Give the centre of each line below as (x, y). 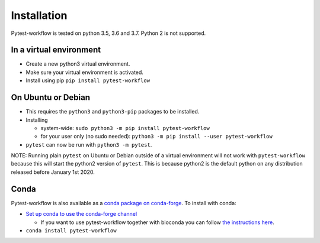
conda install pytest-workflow (71, 230)
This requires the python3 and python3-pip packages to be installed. (113, 112)
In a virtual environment (56, 50)
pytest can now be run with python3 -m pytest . (89, 144)
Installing (37, 120)
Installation (39, 15)
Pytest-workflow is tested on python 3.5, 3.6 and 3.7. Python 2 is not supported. (108, 33)
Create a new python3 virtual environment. (78, 64)
